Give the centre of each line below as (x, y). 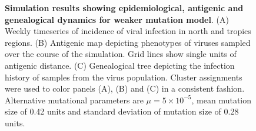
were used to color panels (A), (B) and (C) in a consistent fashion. (125, 88)
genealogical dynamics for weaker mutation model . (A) (117, 19)
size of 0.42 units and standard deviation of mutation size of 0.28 (122, 111)
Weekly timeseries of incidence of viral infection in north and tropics (128, 31)
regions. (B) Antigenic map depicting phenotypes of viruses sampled (128, 42)
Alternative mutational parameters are (74, 100)
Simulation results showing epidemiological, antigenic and (124, 8)
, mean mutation (222, 100)
